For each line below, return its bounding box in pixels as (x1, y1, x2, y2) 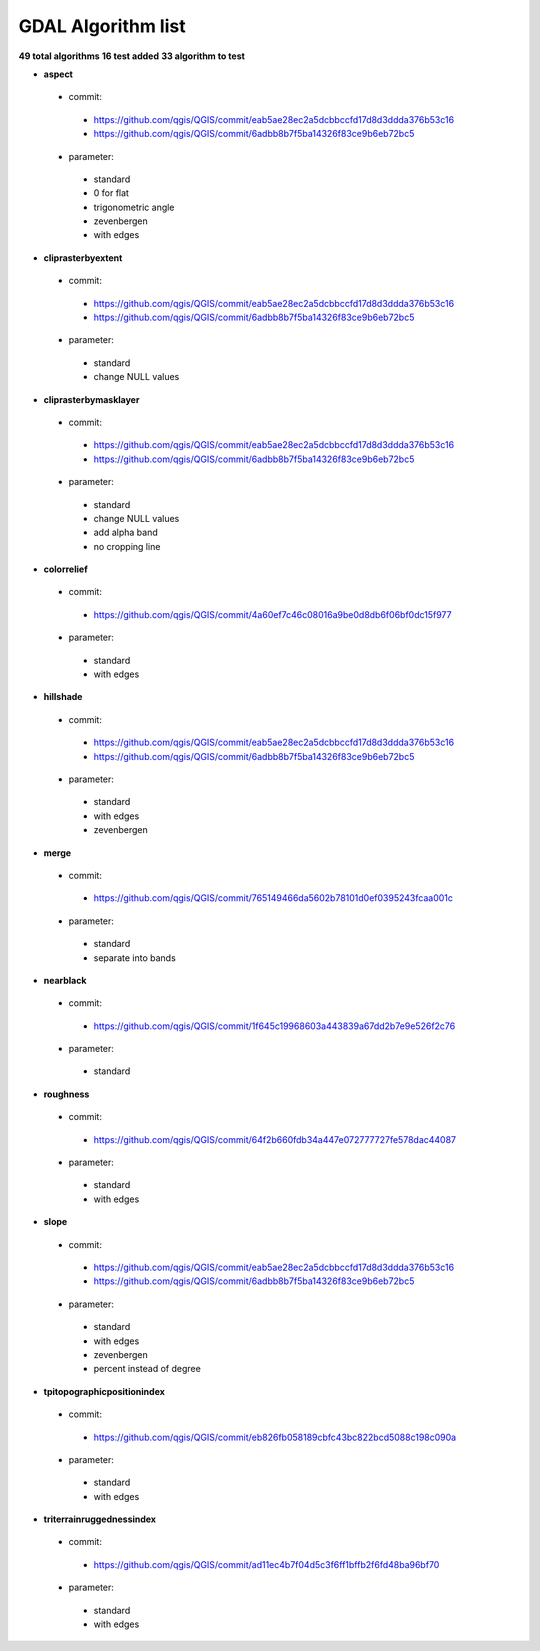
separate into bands (93, 951, 177, 964)
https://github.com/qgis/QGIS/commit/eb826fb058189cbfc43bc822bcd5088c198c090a (93, 1431, 457, 1443)
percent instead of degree (93, 1363, 202, 1375)
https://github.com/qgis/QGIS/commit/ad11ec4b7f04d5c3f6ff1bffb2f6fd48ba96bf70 (93, 1558, 440, 1570)
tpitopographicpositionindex (43, 1385, 165, 1397)
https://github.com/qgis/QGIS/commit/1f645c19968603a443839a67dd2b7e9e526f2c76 (93, 1020, 456, 1032)
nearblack (43, 974, 87, 986)
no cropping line (93, 540, 161, 552)
